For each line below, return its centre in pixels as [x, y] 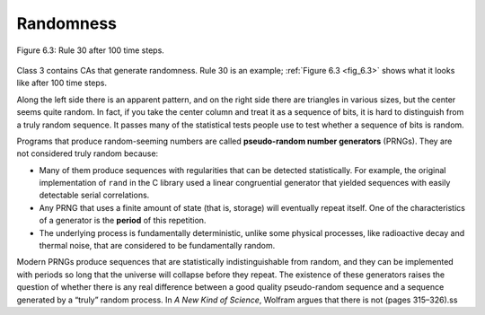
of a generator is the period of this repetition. [123, 221]
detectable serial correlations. [94, 195]
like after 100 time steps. [62, 83]
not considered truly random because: [88, 153]
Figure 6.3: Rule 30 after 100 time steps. [91, 50]
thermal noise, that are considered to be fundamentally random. [157, 246]
